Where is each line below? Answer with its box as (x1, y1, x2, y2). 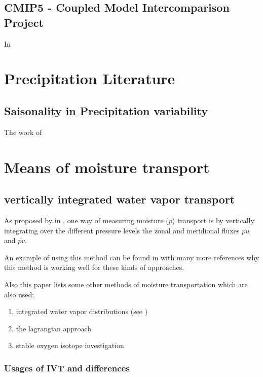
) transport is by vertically (172, 215, 254, 225)
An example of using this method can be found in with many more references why (4, 252, 259, 262)
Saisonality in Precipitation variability (4, 102, 208, 118)
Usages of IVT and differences (4, 361, 130, 374)
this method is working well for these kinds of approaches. (4, 262, 184, 272)
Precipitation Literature (4, 68, 175, 89)
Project (4, 14, 44, 30)
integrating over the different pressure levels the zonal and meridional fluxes (4, 225, 240, 235)
